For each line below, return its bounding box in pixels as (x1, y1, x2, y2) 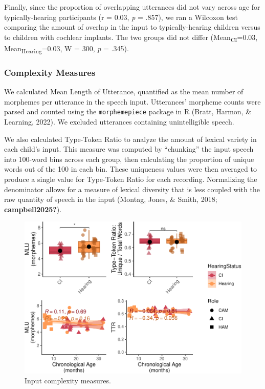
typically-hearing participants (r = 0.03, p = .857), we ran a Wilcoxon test (4, 11, 238, 22)
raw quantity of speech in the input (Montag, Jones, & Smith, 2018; (4, 194, 217, 204)
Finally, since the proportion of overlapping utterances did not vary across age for (4, 2, 260, 12)
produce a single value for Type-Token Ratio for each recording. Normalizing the (4, 174, 257, 185)
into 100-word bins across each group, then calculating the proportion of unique (4, 153, 254, 164)
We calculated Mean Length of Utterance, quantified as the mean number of (4, 86, 244, 97)
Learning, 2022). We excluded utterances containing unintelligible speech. (4, 116, 234, 127)
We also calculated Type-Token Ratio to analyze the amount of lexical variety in (4, 133, 257, 144)
